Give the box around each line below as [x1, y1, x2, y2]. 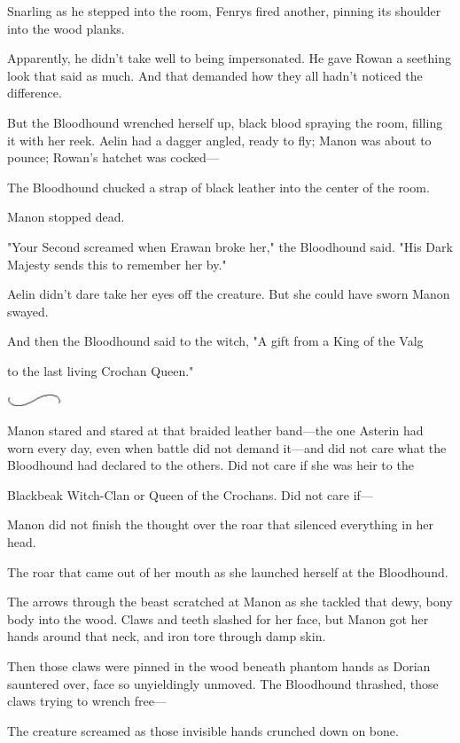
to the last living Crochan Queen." [7, 361, 194, 379]
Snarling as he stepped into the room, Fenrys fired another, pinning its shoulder [7, 2, 441, 20]
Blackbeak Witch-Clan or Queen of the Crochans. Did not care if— [7, 485, 373, 504]
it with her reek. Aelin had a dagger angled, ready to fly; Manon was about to [7, 130, 432, 149]
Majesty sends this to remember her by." [7, 254, 227, 273]
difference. [7, 83, 62, 102]
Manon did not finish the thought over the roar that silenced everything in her [7, 515, 434, 534]
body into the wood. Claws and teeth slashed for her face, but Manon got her [7, 609, 429, 628]
